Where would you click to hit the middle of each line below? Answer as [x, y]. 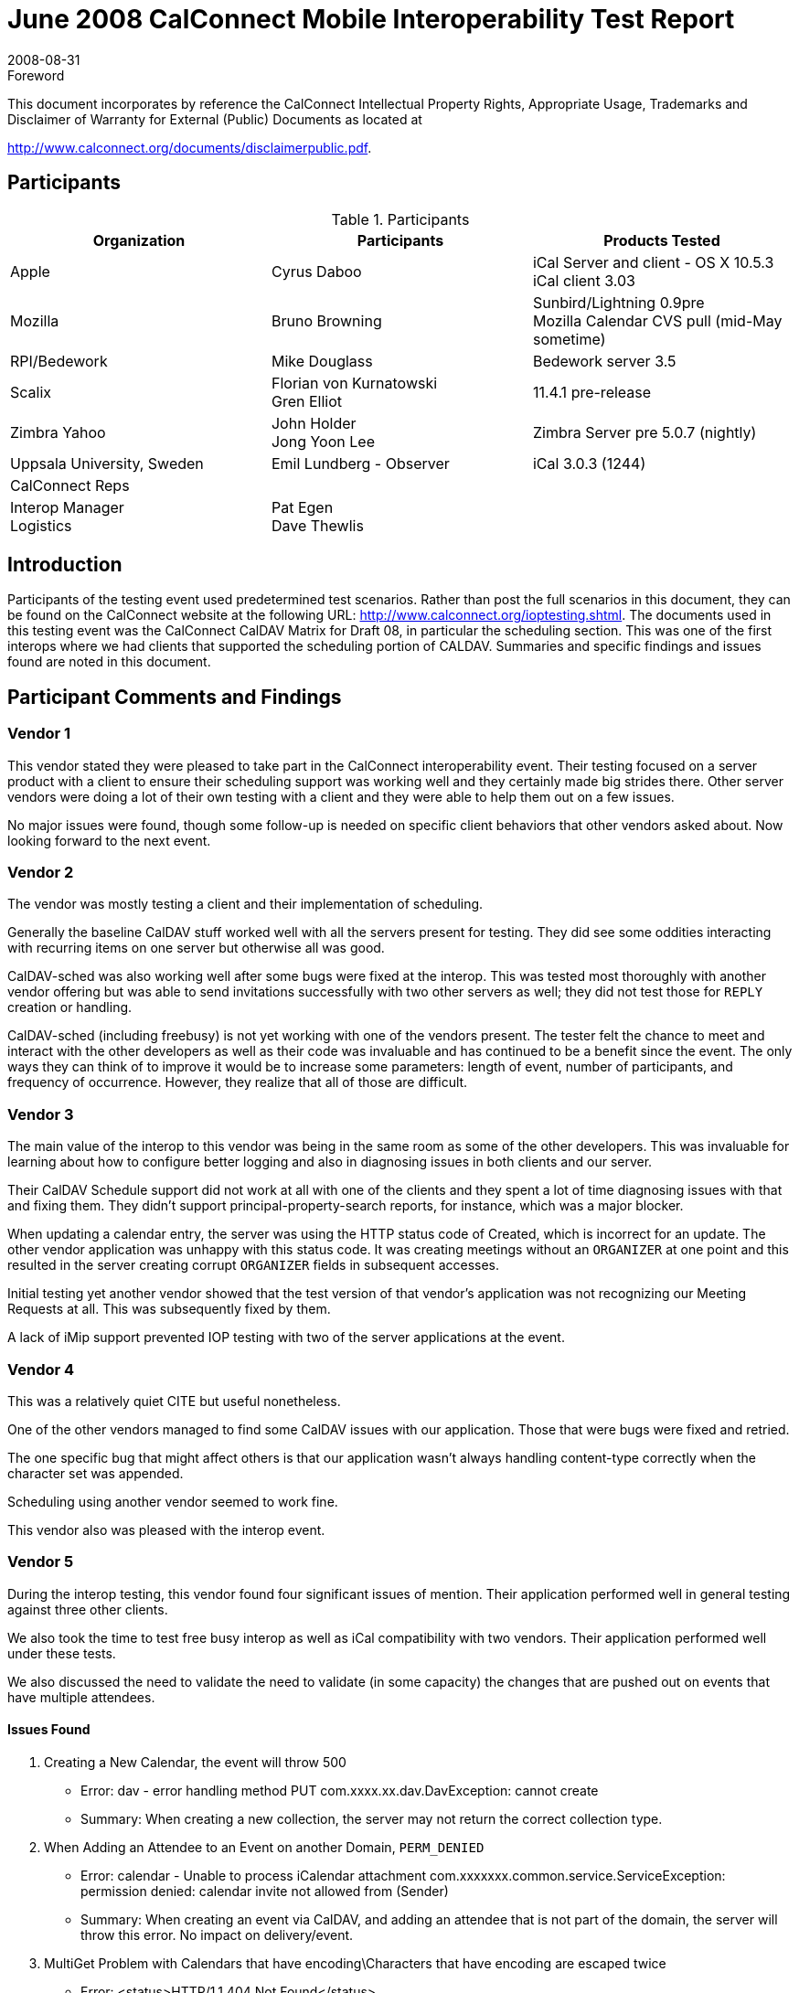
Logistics [41, 525]
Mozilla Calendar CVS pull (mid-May [657, 320]
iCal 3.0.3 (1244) [589, 463]
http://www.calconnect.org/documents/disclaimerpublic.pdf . [190, 147]
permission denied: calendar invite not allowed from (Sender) [265, 1891]
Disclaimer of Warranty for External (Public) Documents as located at [215, 119]
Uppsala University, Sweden [107, 463]
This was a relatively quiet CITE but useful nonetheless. [174, 1401]
